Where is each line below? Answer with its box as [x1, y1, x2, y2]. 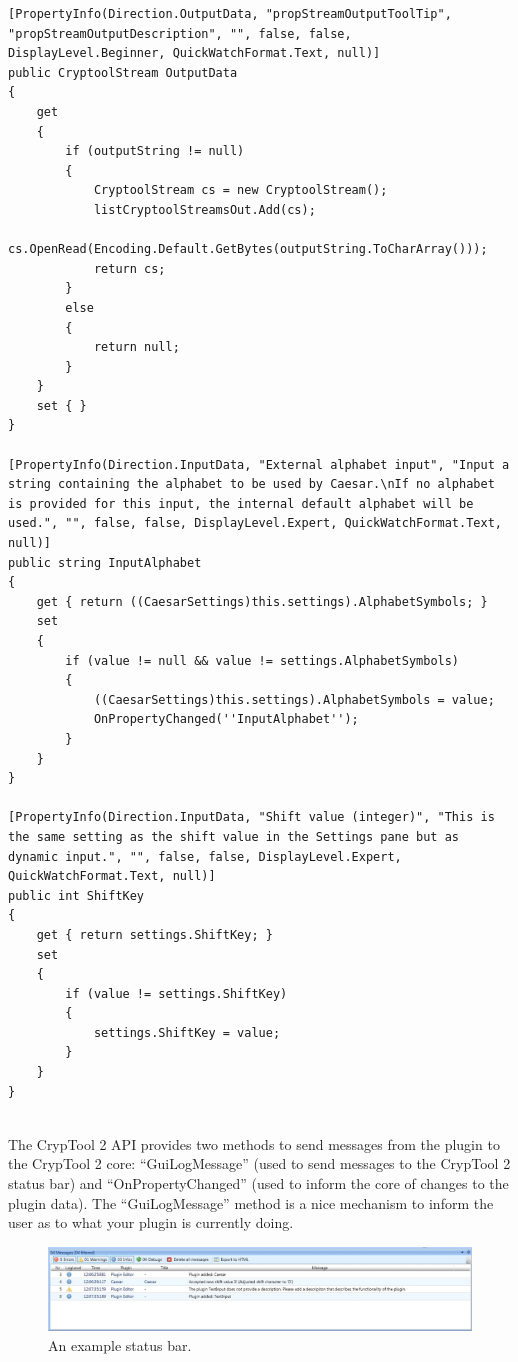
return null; [93, 340, 180, 355]
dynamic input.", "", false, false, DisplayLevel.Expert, [8, 849, 402, 864]
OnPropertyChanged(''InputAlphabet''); [93, 712, 359, 727]
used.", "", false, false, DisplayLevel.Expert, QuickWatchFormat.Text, [8, 516, 502, 531]
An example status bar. [48, 1334, 192, 1355]
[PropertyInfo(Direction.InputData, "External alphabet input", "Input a [8, 457, 510, 472]
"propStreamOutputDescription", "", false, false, [8, 26, 352, 41]
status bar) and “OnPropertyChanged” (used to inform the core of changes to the [8, 1173, 509, 1194]
